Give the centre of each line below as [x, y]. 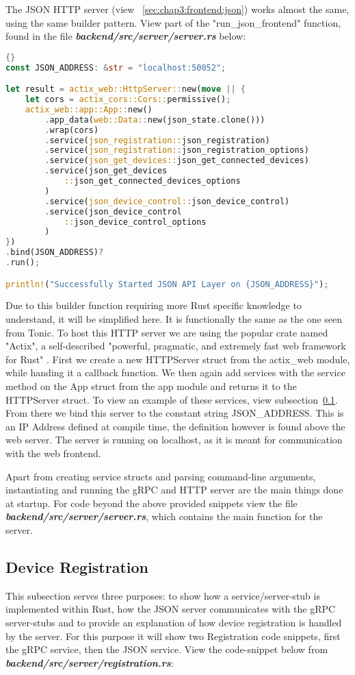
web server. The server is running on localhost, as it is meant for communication [174, 440]
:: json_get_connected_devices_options [152, 181]
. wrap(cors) [72, 130]
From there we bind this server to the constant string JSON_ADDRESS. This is [175, 413]
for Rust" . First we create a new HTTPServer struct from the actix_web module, [178, 359]
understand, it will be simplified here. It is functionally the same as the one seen [174, 319]
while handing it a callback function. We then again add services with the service [175, 372]
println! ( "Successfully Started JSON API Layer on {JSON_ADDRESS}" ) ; [167, 284]
